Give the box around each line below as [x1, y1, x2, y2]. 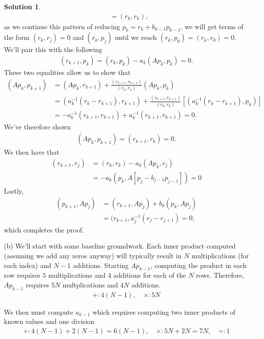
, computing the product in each [150, 260, 247, 270]
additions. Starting [72, 260, 129, 270]
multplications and [62, 279, 118, 289]
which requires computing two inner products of [92, 306, 235, 317]
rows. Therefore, [196, 270, 245, 280]
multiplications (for [192, 250, 249, 260]
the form [4, 32, 30, 42]
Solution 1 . [4, 1, 41, 11]
